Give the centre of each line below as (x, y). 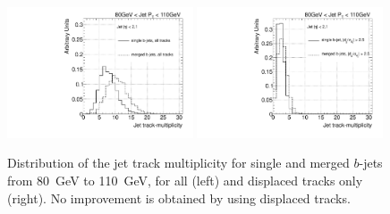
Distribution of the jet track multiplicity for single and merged (178, 163)
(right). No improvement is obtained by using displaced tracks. (179, 198)
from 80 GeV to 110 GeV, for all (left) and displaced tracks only (185, 180)
